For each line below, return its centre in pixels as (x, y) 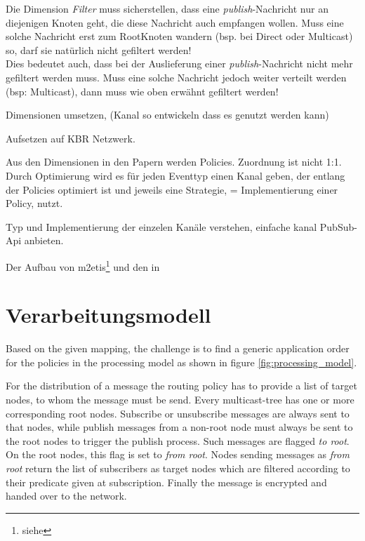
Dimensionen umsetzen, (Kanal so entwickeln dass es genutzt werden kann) (167, 115)
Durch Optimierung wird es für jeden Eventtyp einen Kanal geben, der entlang (175, 175)
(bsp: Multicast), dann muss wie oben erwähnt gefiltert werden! (142, 91)
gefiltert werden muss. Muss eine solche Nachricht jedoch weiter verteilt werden (176, 77)
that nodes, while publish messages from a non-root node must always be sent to (179, 427)
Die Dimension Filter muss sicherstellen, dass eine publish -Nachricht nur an (167, 8)
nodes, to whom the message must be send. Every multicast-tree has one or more (180, 400)
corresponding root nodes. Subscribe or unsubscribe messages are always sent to (178, 413)
